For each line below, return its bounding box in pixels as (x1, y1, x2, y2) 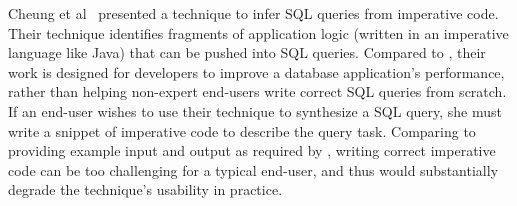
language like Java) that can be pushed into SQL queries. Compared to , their (8, 42, 486, 63)
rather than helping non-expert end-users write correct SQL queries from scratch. (8, 81, 507, 102)
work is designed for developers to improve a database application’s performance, (8, 61, 505, 82)
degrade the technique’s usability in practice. (8, 179, 283, 200)
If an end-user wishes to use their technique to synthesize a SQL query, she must (8, 100, 502, 121)
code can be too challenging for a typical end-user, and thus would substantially (8, 159, 499, 180)
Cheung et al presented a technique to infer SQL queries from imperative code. (8, 3, 499, 23)
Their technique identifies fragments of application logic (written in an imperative (8, 22, 509, 43)
